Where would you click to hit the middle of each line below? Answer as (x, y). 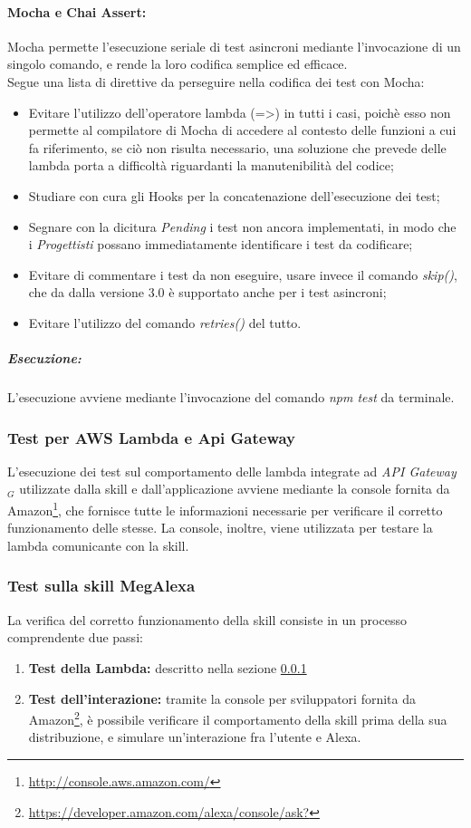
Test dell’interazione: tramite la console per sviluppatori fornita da (222, 698)
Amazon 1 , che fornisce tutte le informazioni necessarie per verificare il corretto (225, 509)
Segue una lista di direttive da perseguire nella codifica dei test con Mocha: (216, 81)
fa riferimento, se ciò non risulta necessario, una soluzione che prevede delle (237, 147)
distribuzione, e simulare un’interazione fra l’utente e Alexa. (195, 737)
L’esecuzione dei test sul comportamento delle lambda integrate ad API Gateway (232, 471)
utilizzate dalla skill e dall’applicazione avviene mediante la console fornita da (235, 489)
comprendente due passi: (75, 637)
